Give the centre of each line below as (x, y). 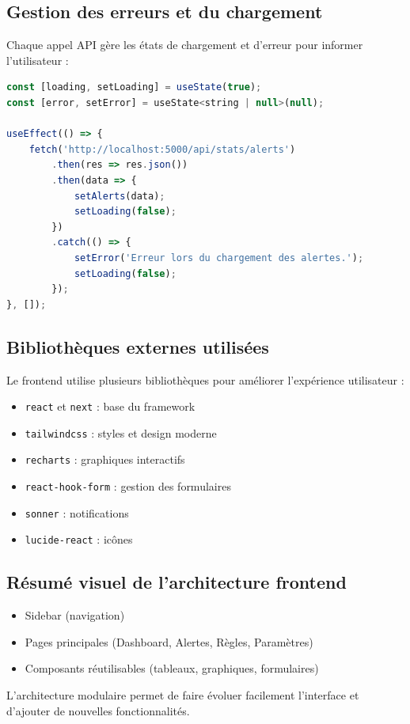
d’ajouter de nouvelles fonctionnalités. (98, 710)
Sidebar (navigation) (75, 615)
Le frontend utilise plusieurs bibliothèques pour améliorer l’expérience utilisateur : (205, 379)
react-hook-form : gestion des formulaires (128, 486)
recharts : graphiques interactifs (105, 459)
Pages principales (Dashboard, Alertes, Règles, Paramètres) (169, 641)
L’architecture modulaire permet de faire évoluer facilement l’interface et (183, 695)
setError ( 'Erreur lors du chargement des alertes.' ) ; (219, 258)
